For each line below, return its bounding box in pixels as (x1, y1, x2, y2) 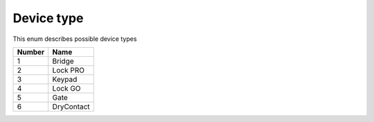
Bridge (52, 56, 74, 66)
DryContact (52, 101, 90, 111)
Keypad (52, 74, 78, 84)
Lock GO (52, 83, 81, 93)
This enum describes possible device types (12, 35, 137, 43)
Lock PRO (52, 65, 84, 75)
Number (17, 47, 45, 57)
